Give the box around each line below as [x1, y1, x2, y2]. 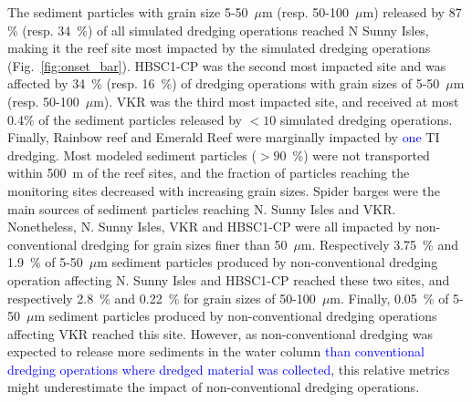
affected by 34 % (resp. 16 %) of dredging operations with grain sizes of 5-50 [7, 74, 440, 93]
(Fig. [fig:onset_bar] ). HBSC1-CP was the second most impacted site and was [7, 56, 446, 75]
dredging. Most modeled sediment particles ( [7, 145, 257, 164]
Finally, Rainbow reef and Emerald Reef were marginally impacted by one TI [7, 128, 440, 147]
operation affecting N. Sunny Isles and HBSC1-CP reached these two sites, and [7, 270, 450, 289]
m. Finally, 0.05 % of [330, 288, 449, 307]
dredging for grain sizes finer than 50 [80, 234, 288, 253]
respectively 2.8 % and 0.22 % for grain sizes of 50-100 [7, 288, 316, 307]
